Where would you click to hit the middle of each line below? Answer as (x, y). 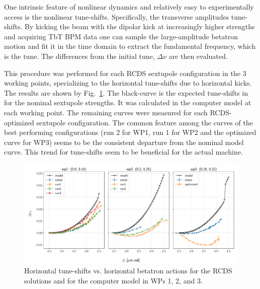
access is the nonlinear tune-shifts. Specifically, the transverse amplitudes (117, 16)
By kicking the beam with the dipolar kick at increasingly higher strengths (140, 26)
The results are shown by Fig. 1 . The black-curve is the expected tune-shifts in (126, 92)
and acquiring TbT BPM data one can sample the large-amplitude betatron (121, 36)
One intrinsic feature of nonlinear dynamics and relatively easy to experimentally (129, 7)
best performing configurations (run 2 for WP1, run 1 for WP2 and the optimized (130, 132)
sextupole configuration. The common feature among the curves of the (145, 122)
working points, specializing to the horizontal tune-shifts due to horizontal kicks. (128, 83)
